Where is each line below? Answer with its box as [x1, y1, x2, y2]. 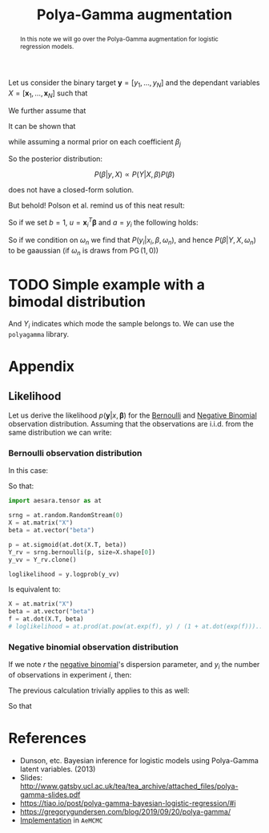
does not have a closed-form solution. [8, 185, 134, 195]
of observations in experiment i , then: [8, 670, 132, 680]
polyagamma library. [8, 330, 70, 339]
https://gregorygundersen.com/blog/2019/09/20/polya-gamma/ [19, 807, 231, 816]
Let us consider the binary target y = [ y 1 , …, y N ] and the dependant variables [8, 78, 260, 89]
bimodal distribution [8, 293, 146, 310]
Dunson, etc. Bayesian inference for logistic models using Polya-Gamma [19, 755, 259, 765]
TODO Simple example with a [8, 275, 206, 293]
